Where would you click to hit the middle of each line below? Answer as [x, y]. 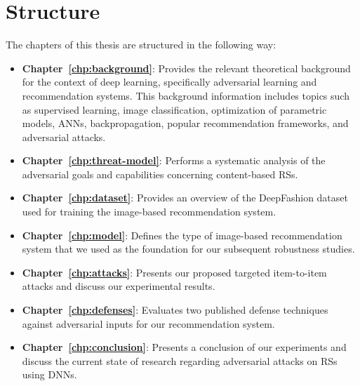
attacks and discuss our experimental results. [119, 286]
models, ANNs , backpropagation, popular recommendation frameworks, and [185, 123]
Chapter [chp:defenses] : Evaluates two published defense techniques [175, 310]
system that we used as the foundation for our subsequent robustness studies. [188, 249]
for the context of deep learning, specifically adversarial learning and [169, 82]
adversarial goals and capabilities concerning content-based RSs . [160, 174]
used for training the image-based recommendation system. [149, 212]
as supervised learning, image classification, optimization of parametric [174, 109]
